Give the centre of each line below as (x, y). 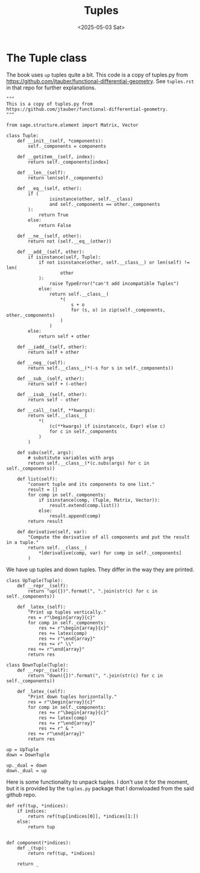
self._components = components (67, 146)
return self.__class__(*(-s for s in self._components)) (101, 368)
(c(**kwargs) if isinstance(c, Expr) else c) (107, 426)
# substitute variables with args (71, 458)
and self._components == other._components (105, 204)
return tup (42, 827)
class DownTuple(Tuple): (37, 665)
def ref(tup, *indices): (37, 806)
